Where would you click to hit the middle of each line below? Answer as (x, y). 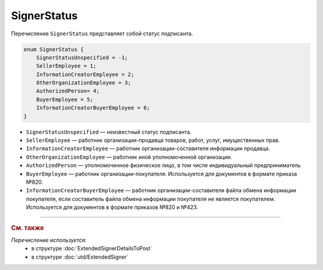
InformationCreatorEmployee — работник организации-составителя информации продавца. (148, 148)
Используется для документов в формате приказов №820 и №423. (112, 207)
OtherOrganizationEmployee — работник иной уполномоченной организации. (129, 157)
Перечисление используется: (49, 240)
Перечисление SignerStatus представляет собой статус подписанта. (102, 34)
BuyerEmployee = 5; (65, 99)
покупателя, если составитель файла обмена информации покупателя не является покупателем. (151, 199)
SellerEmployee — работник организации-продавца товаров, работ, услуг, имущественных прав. (153, 140)
